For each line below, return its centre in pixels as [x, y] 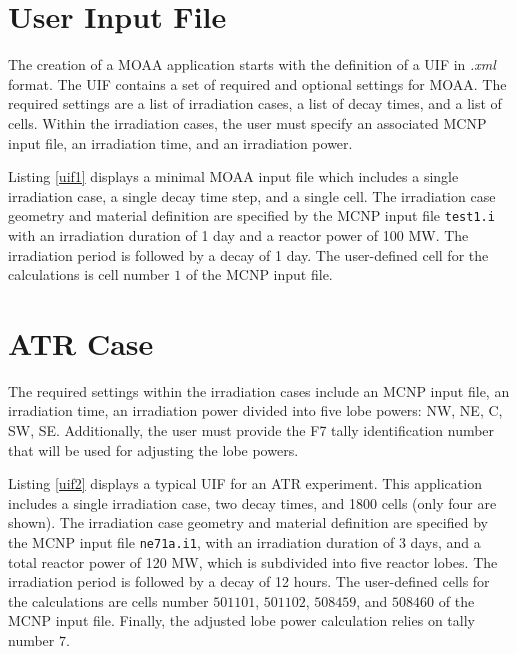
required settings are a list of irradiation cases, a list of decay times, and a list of [255, 103]
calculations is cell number [89, 274]
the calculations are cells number [108, 600]
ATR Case [81, 342]
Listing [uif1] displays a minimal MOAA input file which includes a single [233, 176]
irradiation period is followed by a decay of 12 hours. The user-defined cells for [249, 581]
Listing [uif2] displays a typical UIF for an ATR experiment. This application [245, 483]
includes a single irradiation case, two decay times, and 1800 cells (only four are [252, 502]
